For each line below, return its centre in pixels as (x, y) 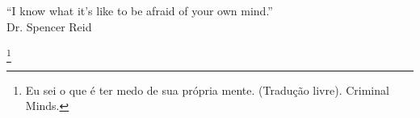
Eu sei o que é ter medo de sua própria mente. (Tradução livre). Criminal (207, 90)
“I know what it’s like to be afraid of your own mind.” (140, 10)
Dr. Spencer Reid (49, 26)
